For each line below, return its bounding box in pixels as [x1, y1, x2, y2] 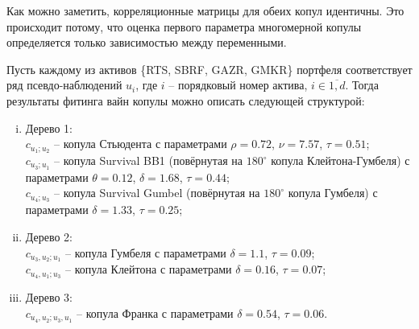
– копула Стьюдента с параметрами [54, 135, 227, 152]
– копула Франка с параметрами [77, 304, 234, 321]
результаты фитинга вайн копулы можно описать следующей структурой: [6, 92, 365, 109]
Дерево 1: [25, 119, 73, 136]
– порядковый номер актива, [168, 76, 308, 93]
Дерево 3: [25, 289, 73, 306]
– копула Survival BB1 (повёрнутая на [54, 152, 243, 169]
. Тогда [345, 76, 379, 93]
